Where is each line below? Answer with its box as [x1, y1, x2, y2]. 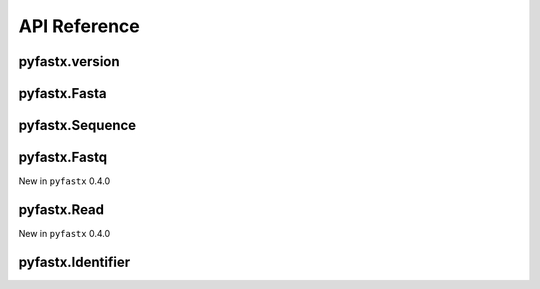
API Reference [18, 15, 140, 37]
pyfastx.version [18, 53, 120, 70]
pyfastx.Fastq [18, 149, 108, 166]
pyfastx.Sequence [18, 117, 137, 134]
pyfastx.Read [18, 201, 105, 218]
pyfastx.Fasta [18, 85, 107, 102]
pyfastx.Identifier [18, 253, 130, 270]
